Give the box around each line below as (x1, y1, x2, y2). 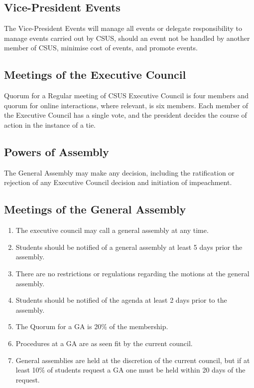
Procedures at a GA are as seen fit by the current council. (15, 338, 193, 348)
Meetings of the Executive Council (4, 67, 186, 82)
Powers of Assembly (4, 144, 109, 159)
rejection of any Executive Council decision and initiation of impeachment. (4, 177, 232, 188)
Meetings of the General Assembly (4, 201, 186, 217)
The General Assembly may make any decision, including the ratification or (4, 167, 235, 178)
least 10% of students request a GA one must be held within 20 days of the (15, 365, 246, 375)
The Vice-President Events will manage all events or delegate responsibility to (4, 23, 243, 33)
